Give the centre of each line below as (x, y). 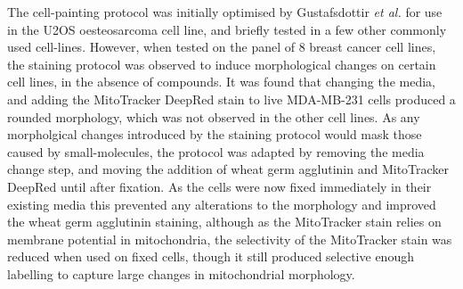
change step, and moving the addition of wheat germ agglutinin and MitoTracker (228, 169)
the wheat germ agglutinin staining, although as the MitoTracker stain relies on (224, 222)
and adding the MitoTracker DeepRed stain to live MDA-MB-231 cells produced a (231, 99)
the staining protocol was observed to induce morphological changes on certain (222, 64)
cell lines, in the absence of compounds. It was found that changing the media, (221, 82)
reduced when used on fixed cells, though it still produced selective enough (211, 256)
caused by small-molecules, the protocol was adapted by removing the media (216, 151)
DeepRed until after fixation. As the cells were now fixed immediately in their (219, 186)
